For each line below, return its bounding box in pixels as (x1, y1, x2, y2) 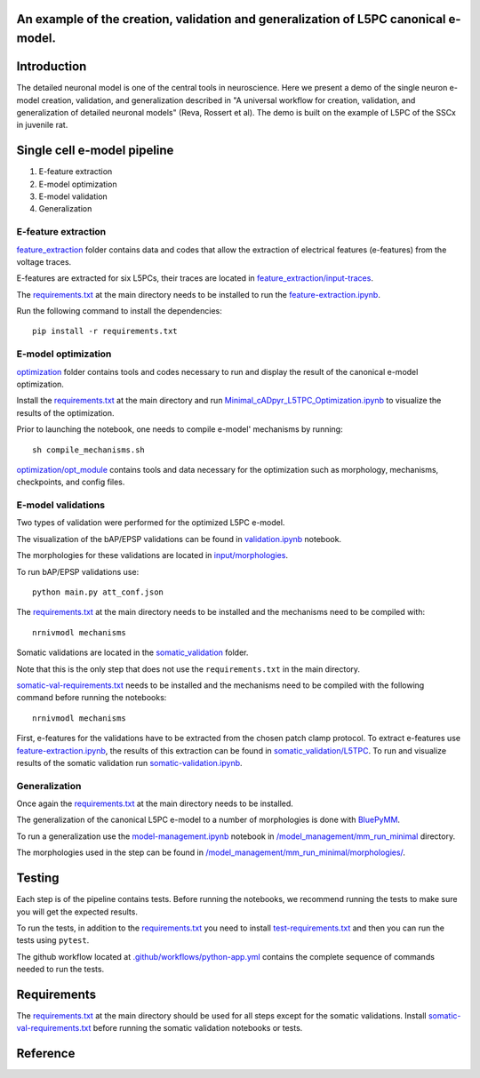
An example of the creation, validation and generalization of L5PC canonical (16, 12, 446, 27)
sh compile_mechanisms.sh (32, 444, 146, 455)
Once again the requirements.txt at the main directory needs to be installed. (16, 798, 293, 809)
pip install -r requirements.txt (32, 326, 178, 337)
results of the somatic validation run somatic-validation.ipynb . (16, 757, 244, 768)
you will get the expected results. (16, 906, 138, 917)
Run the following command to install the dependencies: (16, 306, 222, 316)
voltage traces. (16, 256, 72, 267)
